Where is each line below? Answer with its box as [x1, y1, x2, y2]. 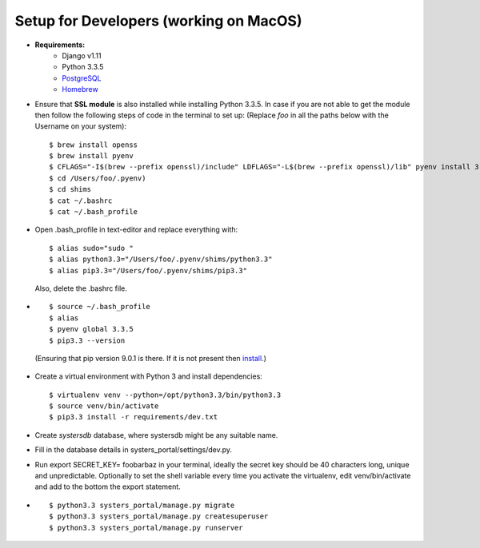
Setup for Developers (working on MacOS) [14, 12, 302, 30]
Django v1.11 [62, 50, 102, 60]
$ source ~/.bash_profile [49, 302, 151, 312]
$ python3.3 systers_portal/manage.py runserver [49, 523, 243, 532]
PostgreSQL [62, 73, 102, 83]
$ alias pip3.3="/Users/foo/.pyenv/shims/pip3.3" [49, 266, 248, 275]
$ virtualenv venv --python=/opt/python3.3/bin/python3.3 [49, 390, 282, 399]
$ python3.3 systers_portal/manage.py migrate [49, 500, 235, 510]
